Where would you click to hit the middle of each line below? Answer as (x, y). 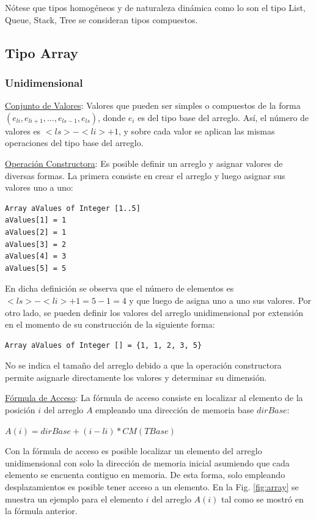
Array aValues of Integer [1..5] (73, 208)
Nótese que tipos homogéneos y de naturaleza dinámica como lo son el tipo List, (155, 7)
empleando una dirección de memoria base (175, 410)
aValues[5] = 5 (36, 268)
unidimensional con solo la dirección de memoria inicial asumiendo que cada (147, 462)
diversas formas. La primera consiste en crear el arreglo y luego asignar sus (145, 175)
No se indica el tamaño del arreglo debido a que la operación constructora (143, 365)
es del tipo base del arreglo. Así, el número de (223, 117)
